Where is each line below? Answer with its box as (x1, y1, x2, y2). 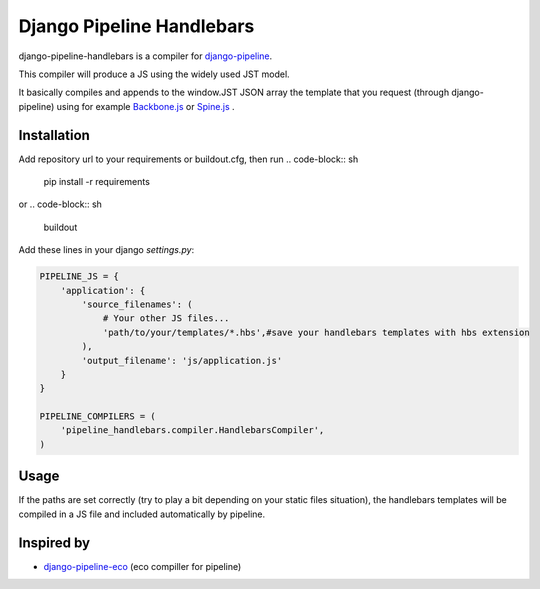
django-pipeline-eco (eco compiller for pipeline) (43, 560, 242, 572)
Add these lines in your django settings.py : (18, 244, 195, 256)
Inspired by (18, 534, 90, 551)
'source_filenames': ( (81, 298, 194, 310)
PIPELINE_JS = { (39, 271, 120, 282)
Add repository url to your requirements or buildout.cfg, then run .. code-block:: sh (18, 153, 359, 165)
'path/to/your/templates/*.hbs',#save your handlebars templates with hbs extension (102, 326, 530, 338)
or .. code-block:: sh (18, 198, 102, 210)
